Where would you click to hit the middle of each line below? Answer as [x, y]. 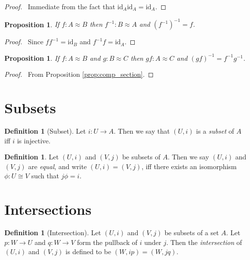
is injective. [34, 140]
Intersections [48, 209]
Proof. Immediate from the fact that [60, 6]
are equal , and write [58, 166]
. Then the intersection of [204, 242]
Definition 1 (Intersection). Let [53, 233]
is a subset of [215, 131]
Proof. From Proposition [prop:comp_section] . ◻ [79, 74]
